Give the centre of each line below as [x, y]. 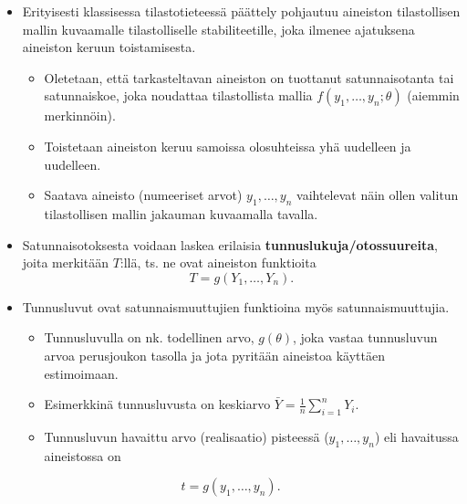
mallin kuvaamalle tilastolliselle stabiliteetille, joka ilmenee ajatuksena [218, 29]
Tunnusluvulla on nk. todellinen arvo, [149, 337]
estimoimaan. [81, 373]
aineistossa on [83, 455]
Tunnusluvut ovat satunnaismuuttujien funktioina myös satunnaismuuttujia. [236, 306]
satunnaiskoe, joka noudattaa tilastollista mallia [178, 95]
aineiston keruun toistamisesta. [109, 47]
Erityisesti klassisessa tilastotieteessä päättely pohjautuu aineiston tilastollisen [241, 11]
